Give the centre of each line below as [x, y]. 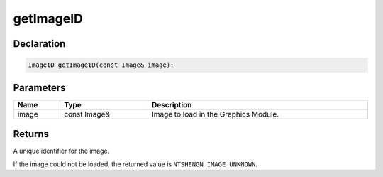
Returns [31, 134]
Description [172, 104]
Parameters [39, 88]
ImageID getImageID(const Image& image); [101, 65]
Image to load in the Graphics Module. [215, 114]
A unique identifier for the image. [61, 151]
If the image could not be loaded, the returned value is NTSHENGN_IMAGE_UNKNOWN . [135, 164]
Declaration [39, 44]
